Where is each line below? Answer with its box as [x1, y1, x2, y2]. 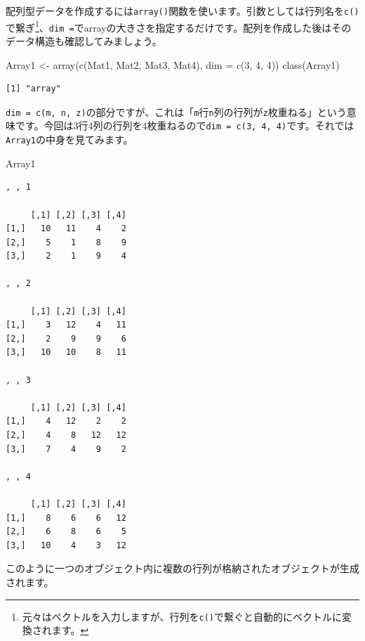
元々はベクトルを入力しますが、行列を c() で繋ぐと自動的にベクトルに [22, 609, 343, 623]
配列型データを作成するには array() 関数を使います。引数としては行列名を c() [6, 4, 359, 18]
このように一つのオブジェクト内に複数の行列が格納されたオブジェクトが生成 [6, 561, 359, 576]
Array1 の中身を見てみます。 [6, 132, 133, 147]
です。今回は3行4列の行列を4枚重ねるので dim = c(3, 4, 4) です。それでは [15, 118, 354, 133]
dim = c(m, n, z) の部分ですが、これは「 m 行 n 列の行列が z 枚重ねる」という [6, 104, 347, 119]
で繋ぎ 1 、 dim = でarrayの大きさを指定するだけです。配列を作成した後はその [6, 18, 352, 34]
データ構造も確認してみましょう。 [6, 33, 162, 48]
